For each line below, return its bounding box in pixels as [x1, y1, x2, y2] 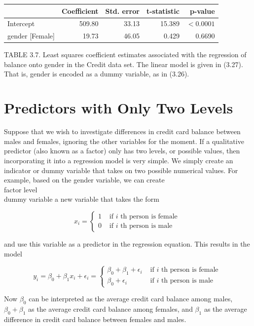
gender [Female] [7, 31, 55, 41]
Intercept [7, 18, 35, 29]
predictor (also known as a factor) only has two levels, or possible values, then [4, 145, 240, 156]
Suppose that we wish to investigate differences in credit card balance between [4, 126, 241, 137]
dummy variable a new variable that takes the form [4, 194, 159, 204]
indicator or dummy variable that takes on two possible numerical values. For [4, 165, 238, 175]
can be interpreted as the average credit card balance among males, [29, 293, 233, 304]
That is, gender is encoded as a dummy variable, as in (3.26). [4, 69, 189, 79]
